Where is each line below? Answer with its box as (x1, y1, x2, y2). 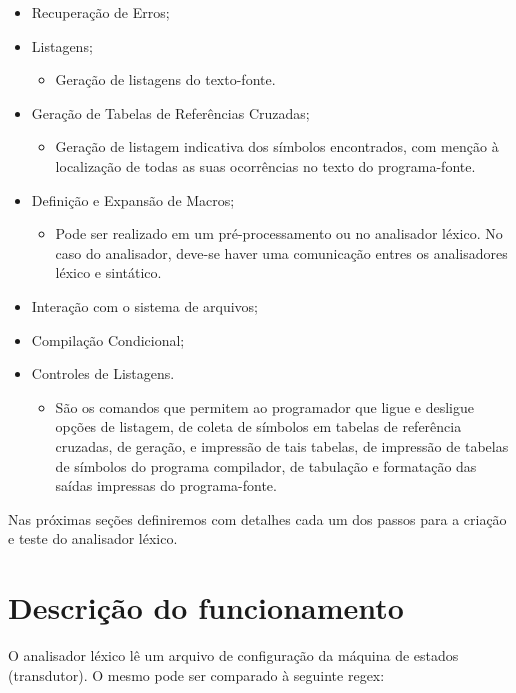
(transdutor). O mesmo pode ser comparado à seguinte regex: (8, 664, 385, 685)
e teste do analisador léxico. (8, 528, 178, 549)
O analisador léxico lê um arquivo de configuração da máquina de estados (8, 645, 459, 665)
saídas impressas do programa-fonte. (55, 475, 277, 496)
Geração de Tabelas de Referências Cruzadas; (31, 102, 310, 123)
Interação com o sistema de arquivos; (31, 295, 259, 316)
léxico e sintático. (55, 262, 162, 283)
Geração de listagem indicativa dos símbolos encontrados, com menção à (55, 136, 499, 157)
